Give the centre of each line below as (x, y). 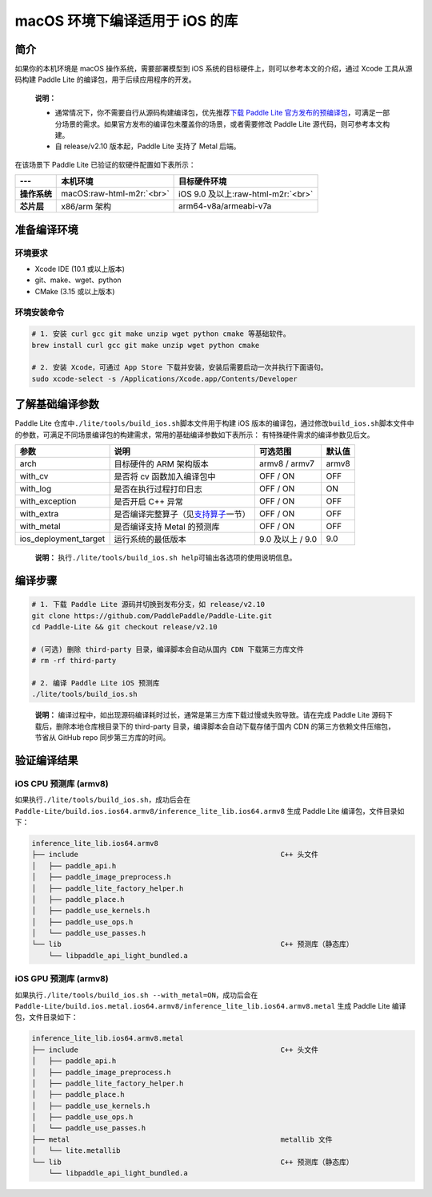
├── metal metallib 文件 (182, 1139)
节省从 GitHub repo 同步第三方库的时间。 (102, 738)
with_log (36, 489)
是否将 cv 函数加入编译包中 (165, 477)
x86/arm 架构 (86, 207)
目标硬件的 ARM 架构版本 (162, 464)
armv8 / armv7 (287, 463)
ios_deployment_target (62, 539)
